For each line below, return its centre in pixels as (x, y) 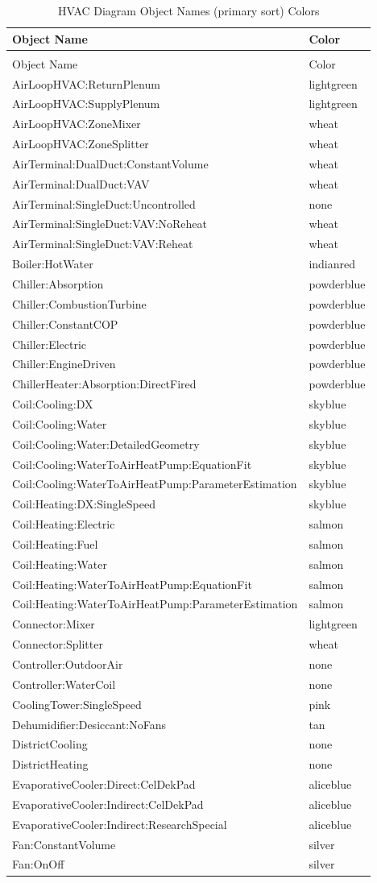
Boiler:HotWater (53, 264)
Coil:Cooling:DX (53, 404)
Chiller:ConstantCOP (65, 323)
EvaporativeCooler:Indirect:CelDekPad (108, 804)
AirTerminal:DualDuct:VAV (81, 183)
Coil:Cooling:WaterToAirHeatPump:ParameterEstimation (155, 484)
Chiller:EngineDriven (64, 364)
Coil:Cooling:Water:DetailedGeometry (106, 444)
